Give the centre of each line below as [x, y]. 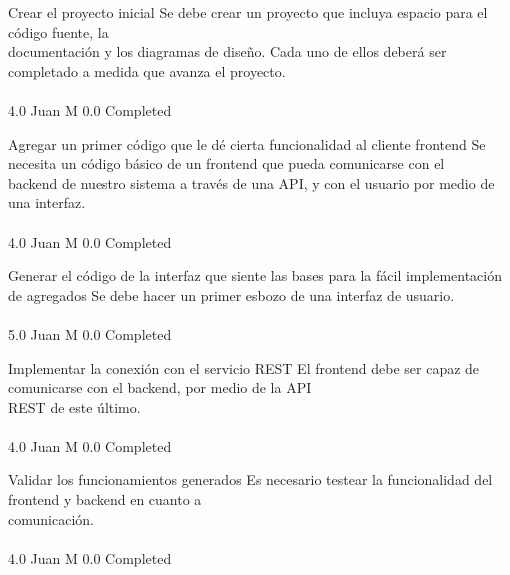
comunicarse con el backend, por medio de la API [160, 387]
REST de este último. [74, 406]
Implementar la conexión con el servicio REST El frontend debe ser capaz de [244, 367]
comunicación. [51, 518]
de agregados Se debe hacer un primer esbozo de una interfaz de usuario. [231, 294]
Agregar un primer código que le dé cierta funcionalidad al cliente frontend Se [247, 143]
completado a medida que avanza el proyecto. [147, 70]
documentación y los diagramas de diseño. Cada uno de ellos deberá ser [227, 51]
